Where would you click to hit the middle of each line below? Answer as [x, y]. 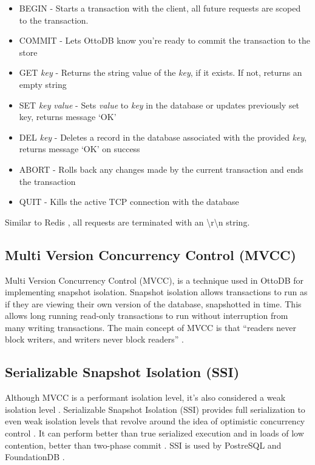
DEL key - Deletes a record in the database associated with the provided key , [163, 137]
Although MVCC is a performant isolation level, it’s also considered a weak [145, 397]
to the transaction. [54, 20]
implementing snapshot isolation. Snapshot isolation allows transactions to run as [156, 292]
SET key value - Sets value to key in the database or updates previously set [159, 105]
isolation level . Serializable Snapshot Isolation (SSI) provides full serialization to [155, 409]
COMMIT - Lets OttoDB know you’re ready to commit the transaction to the [164, 40]
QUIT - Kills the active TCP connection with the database [129, 202]
